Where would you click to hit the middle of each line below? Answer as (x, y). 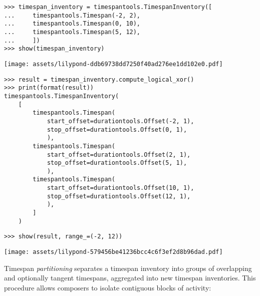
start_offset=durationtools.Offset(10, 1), (120, 188)
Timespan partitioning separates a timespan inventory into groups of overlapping (128, 268)
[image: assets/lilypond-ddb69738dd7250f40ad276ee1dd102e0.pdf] (113, 64)
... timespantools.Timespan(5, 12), (72, 32)
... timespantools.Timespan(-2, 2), (72, 15)
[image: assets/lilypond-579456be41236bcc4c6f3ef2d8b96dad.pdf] (113, 252)
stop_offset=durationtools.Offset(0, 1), (117, 129)
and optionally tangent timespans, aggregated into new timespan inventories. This (130, 278)
